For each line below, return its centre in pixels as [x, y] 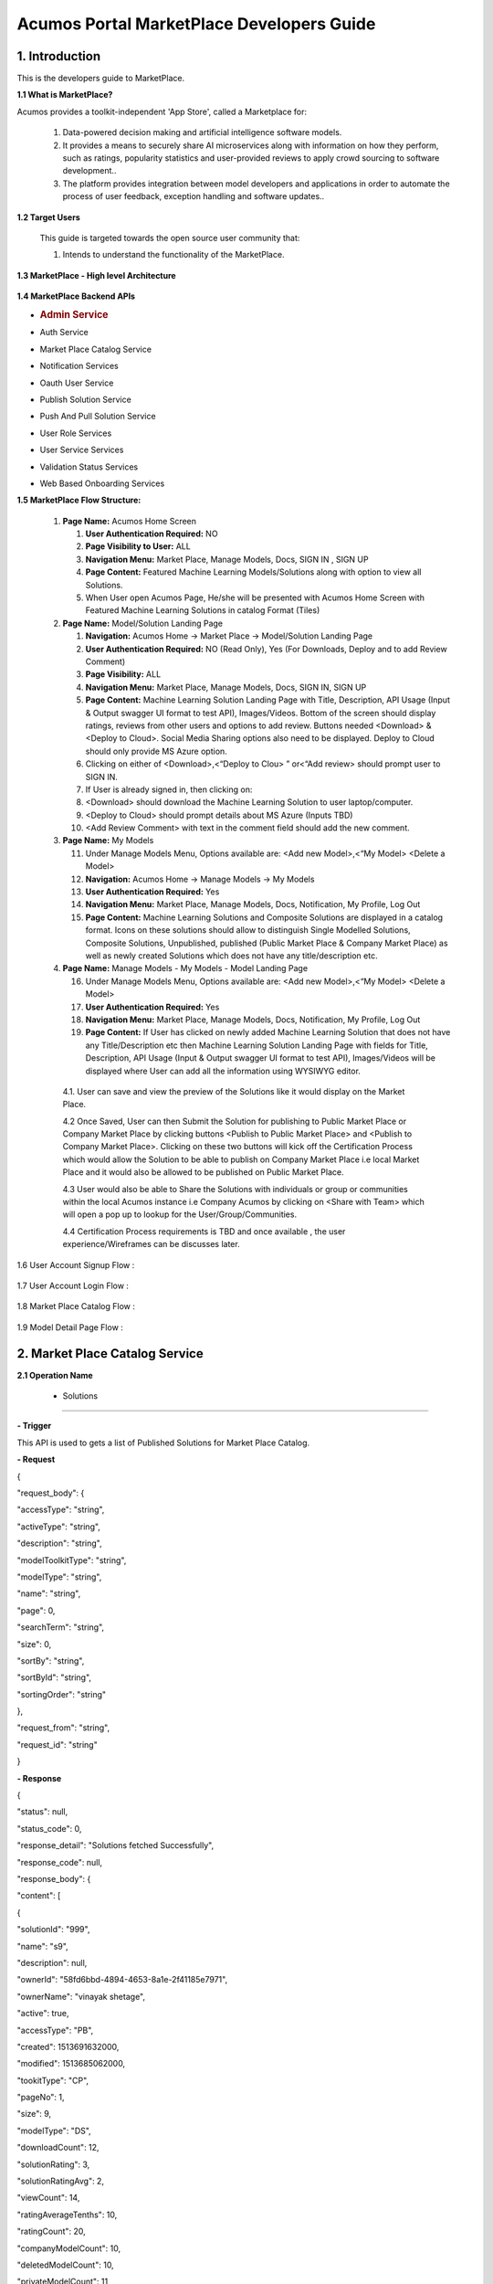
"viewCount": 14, [48, 2198]
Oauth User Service [77, 383]
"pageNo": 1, [41, 2098]
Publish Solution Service [85, 399]
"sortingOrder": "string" [62, 1694]
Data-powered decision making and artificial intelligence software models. [202, 132]
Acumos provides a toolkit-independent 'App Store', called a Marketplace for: [162, 111]
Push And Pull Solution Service [98, 417]
